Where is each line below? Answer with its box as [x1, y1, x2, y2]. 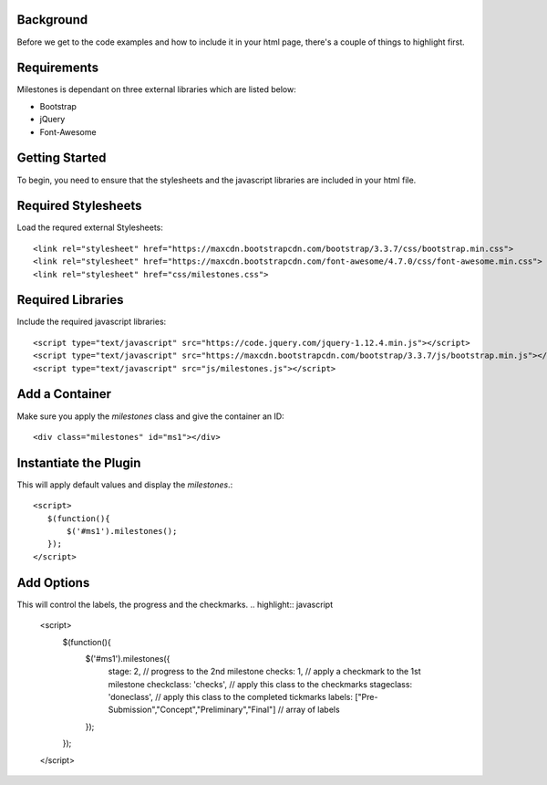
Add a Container [16, 386, 112, 402]
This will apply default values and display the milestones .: [16, 479, 233, 490]
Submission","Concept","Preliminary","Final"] [108, 704, 276, 716]
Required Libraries [16, 292, 124, 308]
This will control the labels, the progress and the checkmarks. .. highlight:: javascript [16, 599, 333, 610]
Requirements [16, 60, 99, 76]
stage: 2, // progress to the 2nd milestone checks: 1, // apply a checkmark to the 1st [108, 666, 421, 677]
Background [16, 12, 88, 27]
